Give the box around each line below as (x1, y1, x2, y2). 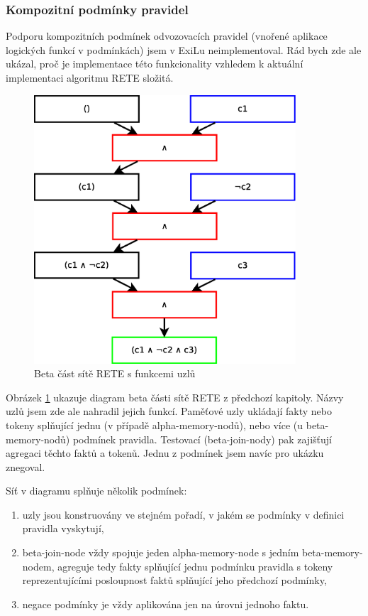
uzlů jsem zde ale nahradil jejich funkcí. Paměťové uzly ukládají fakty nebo (6, 404, 333, 418)
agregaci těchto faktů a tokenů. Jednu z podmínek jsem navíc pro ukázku (6, 445, 324, 460)
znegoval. (6, 459, 45, 474)
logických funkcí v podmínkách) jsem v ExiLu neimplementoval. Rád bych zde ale (6, 42, 362, 57)
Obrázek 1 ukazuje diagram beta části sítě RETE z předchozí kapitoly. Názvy (6, 389, 344, 404)
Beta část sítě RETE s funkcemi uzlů (34, 366, 196, 381)
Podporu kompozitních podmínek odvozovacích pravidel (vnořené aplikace (6, 28, 328, 43)
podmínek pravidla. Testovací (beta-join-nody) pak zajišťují (72, 431, 332, 446)
